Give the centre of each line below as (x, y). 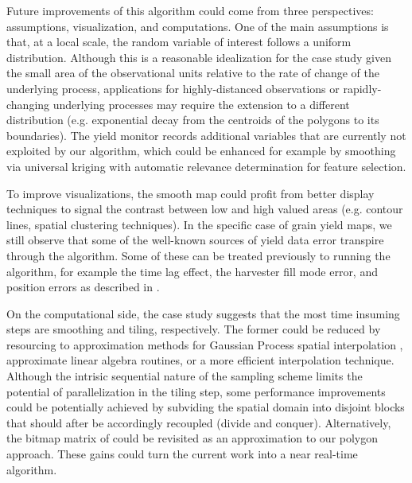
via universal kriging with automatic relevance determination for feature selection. (206, 166)
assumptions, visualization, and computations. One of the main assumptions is (198, 26)
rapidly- (362, 88)
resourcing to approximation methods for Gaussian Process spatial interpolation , (205, 344)
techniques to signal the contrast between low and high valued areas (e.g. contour (205, 209)
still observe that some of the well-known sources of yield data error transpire (195, 240)
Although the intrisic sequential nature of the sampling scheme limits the (185, 376)
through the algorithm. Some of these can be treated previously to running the (198, 255)
